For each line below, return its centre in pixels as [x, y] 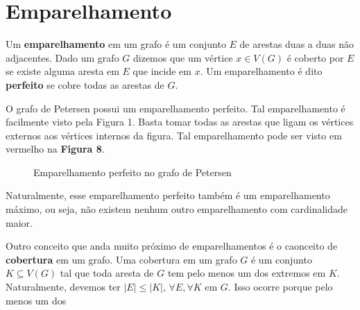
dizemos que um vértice [183, 57]
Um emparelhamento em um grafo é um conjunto [116, 44]
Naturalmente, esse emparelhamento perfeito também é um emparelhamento [168, 195]
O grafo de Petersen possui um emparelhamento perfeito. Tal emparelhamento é [175, 108]
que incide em [162, 71]
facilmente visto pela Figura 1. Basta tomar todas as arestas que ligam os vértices [180, 122]
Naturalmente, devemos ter [63, 287]
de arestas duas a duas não [297, 44]
